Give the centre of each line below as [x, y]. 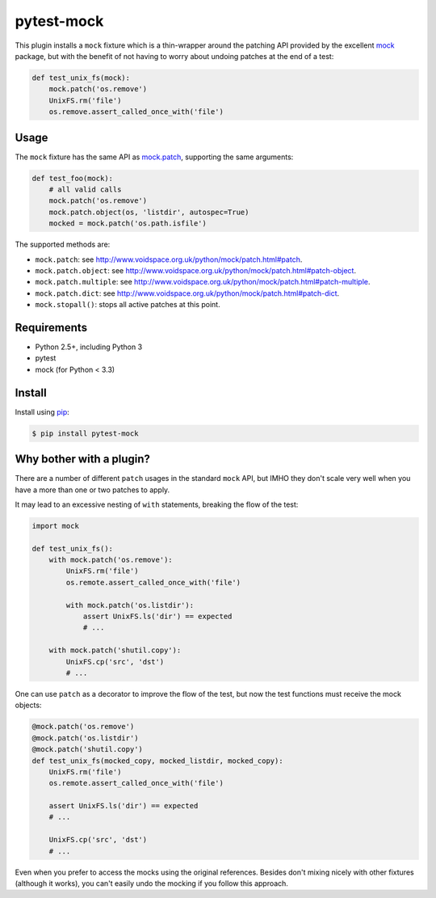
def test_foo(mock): [72, 178]
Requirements [51, 327]
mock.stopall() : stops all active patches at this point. [128, 305]
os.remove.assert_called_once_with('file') [136, 112]
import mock [56, 526]
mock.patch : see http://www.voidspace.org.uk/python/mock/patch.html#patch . [169, 259]
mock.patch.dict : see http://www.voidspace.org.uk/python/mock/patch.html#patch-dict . [187, 293]
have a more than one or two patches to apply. [92, 490]
